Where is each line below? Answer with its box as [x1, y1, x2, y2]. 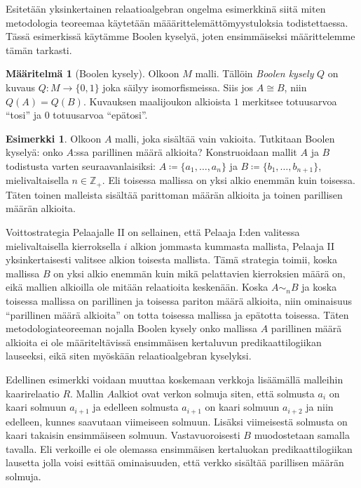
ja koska [301, 279, 337, 294]
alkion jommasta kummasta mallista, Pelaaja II [130, 238, 335, 253]
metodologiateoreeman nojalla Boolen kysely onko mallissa [6, 321, 258, 336]
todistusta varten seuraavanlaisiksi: [6, 158, 156, 173]
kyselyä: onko [6, 145, 63, 159]
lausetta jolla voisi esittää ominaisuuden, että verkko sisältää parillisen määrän [6, 455, 344, 470]
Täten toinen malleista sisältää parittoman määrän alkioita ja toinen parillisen [6, 187, 343, 202]
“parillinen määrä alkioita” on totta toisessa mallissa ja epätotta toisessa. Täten [6, 307, 349, 322]
